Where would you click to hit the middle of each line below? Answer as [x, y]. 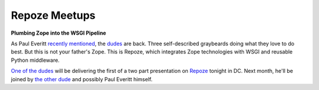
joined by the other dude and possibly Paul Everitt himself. [82, 79]
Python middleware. [35, 60]
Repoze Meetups [53, 15]
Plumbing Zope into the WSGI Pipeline [58, 33]
